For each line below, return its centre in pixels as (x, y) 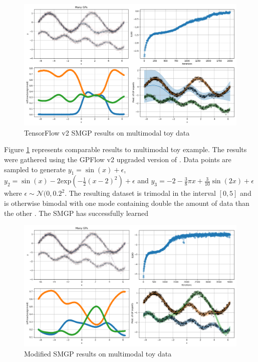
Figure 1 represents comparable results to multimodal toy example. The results (125, 149)
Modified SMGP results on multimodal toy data (98, 353)
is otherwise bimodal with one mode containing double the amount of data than (127, 203)
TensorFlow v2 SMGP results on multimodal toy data (107, 132)
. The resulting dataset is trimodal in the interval (140, 193)
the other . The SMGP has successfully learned (76, 213)
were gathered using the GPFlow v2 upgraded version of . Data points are (118, 159)
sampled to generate (35, 169)
